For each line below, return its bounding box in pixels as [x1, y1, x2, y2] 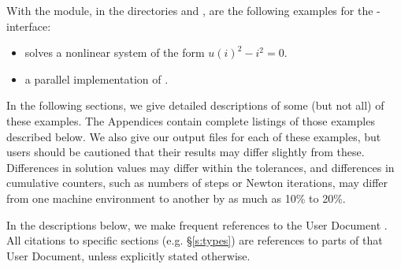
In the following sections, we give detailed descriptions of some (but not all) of [6, 97, 384, 114]
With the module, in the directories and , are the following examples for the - [6, 2, 381, 18]
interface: [6, 17, 51, 34]
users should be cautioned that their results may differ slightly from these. [6, 144, 365, 160]
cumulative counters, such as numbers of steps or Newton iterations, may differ [6, 174, 388, 191]
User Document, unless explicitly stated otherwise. [6, 247, 251, 263]
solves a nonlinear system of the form [24, 44, 205, 61]
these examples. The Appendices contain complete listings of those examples [6, 112, 375, 129]
